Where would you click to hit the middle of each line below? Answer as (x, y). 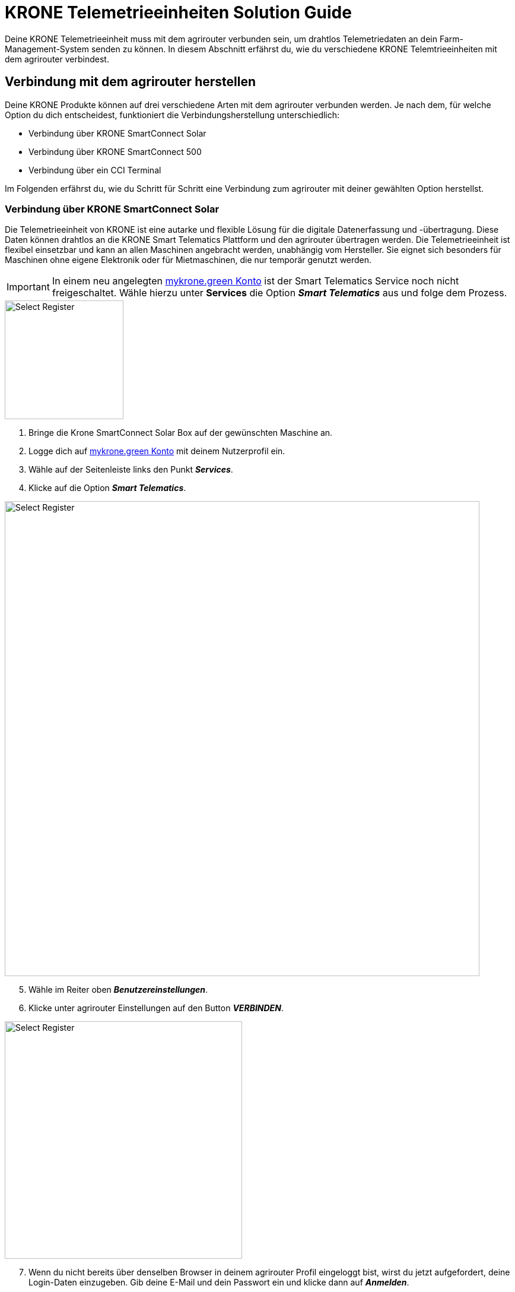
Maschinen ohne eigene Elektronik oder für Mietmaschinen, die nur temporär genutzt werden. (188, 260)
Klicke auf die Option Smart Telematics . (107, 488)
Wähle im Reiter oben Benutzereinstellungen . (118, 990)
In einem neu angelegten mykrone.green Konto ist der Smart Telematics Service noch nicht (255, 281)
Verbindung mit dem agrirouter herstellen (130, 82)
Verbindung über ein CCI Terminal (95, 170)
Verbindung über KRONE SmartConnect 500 (115, 151)
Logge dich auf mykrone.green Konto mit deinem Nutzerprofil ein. (157, 451)
